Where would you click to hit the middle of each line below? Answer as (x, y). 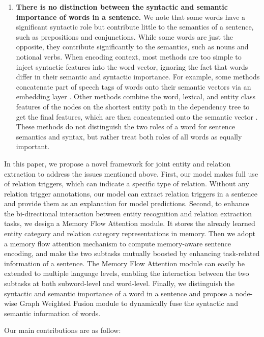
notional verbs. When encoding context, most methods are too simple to (129, 56)
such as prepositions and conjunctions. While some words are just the (124, 36)
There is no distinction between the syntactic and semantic (122, 7)
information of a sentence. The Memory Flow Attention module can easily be (124, 263)
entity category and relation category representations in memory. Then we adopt (130, 233)
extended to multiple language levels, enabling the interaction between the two (127, 273)
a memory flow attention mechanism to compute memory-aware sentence (118, 243)
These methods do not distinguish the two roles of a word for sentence (126, 127)
